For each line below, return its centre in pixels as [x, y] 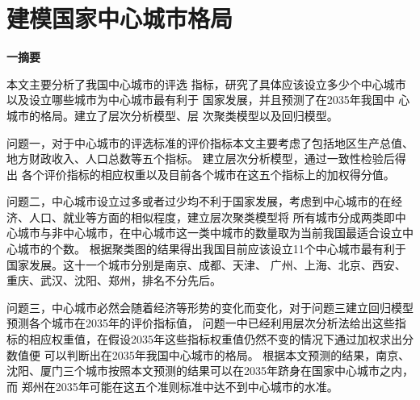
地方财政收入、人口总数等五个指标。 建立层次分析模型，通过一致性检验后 [201, 158]
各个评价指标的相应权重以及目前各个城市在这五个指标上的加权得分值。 [208, 174]
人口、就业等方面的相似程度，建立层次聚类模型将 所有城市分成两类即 [212, 217]
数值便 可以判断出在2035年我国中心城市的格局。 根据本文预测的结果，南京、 [208, 354]
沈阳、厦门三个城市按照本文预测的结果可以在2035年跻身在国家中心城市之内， [210, 371]
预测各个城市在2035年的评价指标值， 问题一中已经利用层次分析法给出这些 [201, 323]
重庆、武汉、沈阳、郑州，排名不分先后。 [114, 280]
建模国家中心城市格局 [120, 18]
